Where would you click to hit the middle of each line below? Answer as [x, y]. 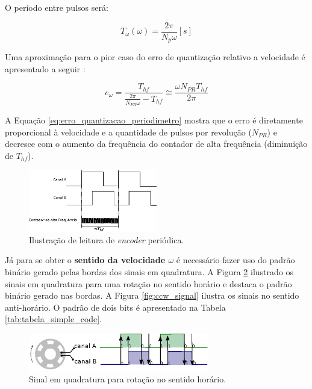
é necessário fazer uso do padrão [236, 260]
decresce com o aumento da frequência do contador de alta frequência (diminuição [156, 144]
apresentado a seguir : [45, 68]
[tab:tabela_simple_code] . [54, 319]
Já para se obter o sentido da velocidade [85, 260]
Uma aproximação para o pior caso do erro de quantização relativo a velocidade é [155, 57]
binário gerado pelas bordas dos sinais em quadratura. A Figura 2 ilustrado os [149, 271]
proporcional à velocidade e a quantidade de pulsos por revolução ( [128, 132]
